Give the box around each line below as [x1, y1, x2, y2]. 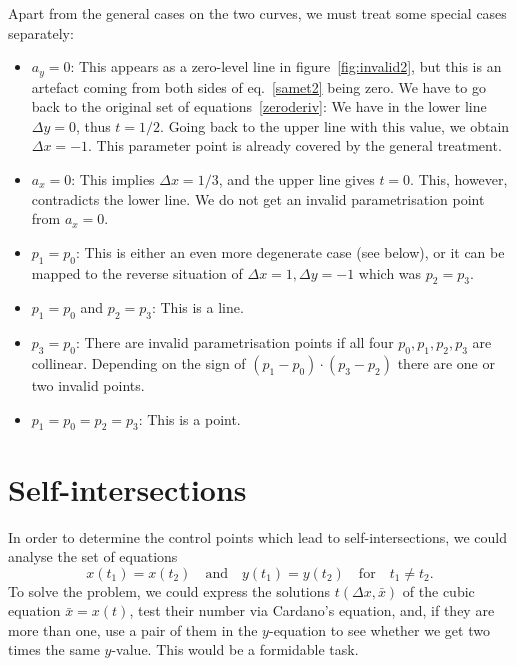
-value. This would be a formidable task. [111, 639, 359, 660]
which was [358, 262, 422, 283]
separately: [8, 22, 74, 43]
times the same [8, 639, 100, 660]
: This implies [71, 169, 155, 190]
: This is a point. [138, 408, 241, 429]
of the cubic [402, 580, 475, 601]
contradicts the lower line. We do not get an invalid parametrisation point [31, 188, 485, 209]
